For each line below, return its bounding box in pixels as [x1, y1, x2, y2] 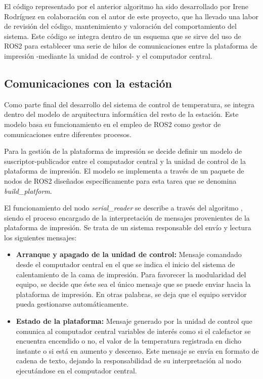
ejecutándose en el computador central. [16, 365, 137, 376]
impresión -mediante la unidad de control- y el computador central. [4, 50, 212, 61]
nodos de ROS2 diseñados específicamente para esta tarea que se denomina [4, 175, 237, 186]
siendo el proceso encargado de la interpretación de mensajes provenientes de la [4, 212, 250, 223]
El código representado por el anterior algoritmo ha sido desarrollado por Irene [4, 1, 249, 11]
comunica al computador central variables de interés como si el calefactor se [16, 325, 251, 336]
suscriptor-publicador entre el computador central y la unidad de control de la [4, 155, 246, 166]
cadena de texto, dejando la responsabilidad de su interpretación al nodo [16, 355, 241, 366]
